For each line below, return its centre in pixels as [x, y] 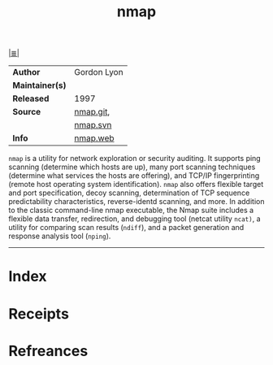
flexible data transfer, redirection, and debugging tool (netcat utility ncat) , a [135, 219]
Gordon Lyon [99, 72]
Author [26, 72]
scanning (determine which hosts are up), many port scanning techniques [132, 167]
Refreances [48, 351]
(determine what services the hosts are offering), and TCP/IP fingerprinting [134, 176]
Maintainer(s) [39, 85]
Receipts [39, 313]
